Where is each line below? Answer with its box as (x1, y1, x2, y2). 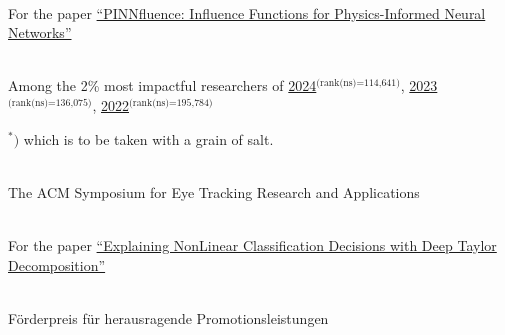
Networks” (8, 22, 72, 43)
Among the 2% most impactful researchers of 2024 (8, 75, 317, 96)
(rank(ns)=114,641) (316, 78, 400, 89)
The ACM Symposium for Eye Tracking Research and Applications (8, 181, 420, 202)
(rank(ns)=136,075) (8, 97, 92, 108)
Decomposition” (8, 254, 106, 275)
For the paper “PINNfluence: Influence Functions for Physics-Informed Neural (8, 2, 486, 23)
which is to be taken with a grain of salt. (23, 128, 274, 149)
